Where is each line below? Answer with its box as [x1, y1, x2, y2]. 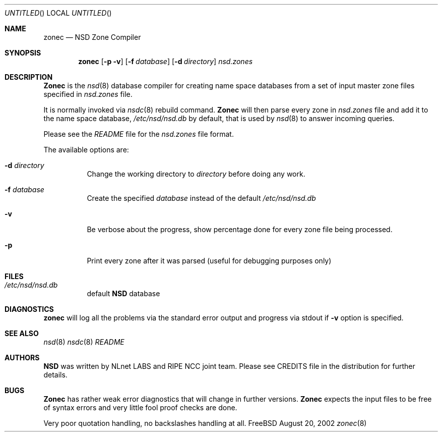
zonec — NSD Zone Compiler [43, 33, 141, 41]
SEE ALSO [5, 329, 39, 338]
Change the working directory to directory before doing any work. [87, 170, 305, 178]
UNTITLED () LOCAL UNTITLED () [5, 9, 112, 17]
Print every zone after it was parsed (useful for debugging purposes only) [87, 256, 332, 265]
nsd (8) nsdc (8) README [43, 338, 124, 346]
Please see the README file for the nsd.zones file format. [43, 130, 234, 138]
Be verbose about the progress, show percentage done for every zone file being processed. [87, 225, 393, 234]
